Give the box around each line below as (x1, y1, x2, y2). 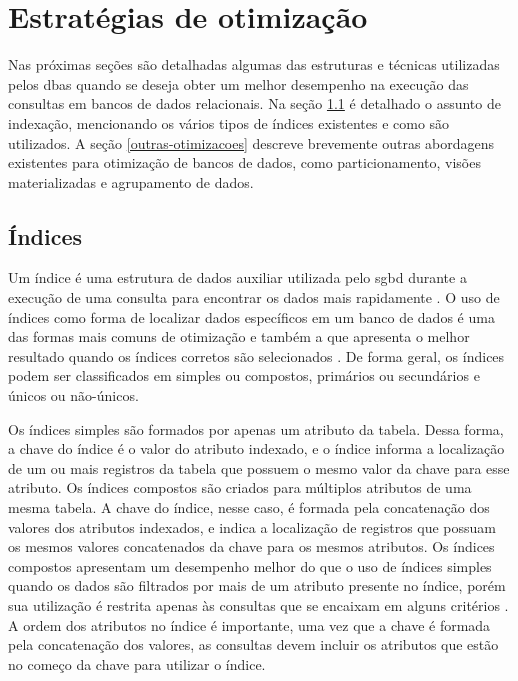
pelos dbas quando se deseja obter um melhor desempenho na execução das (8, 73, 469, 94)
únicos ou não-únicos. (8, 385, 139, 406)
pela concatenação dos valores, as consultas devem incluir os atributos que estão (8, 634, 499, 655)
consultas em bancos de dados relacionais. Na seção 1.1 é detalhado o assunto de (8, 93, 501, 114)
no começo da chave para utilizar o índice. (8, 653, 266, 674)
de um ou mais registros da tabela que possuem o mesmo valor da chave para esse (8, 457, 510, 478)
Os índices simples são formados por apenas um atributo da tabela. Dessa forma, (8, 418, 504, 439)
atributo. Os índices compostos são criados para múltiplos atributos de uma (8, 477, 472, 498)
